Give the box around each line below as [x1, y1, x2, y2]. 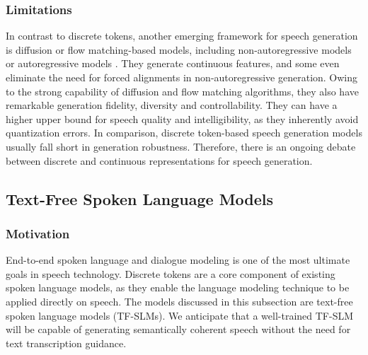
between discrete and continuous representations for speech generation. [6, 153, 313, 168]
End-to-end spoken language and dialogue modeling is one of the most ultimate [6, 252, 350, 267]
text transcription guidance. [6, 335, 127, 350]
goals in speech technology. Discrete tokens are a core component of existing [6, 266, 335, 281]
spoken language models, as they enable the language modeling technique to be [6, 280, 350, 295]
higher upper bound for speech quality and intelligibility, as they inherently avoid [6, 111, 359, 126]
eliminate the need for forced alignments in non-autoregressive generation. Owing [6, 70, 358, 84]
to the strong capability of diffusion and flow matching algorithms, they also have [6, 83, 359, 98]
